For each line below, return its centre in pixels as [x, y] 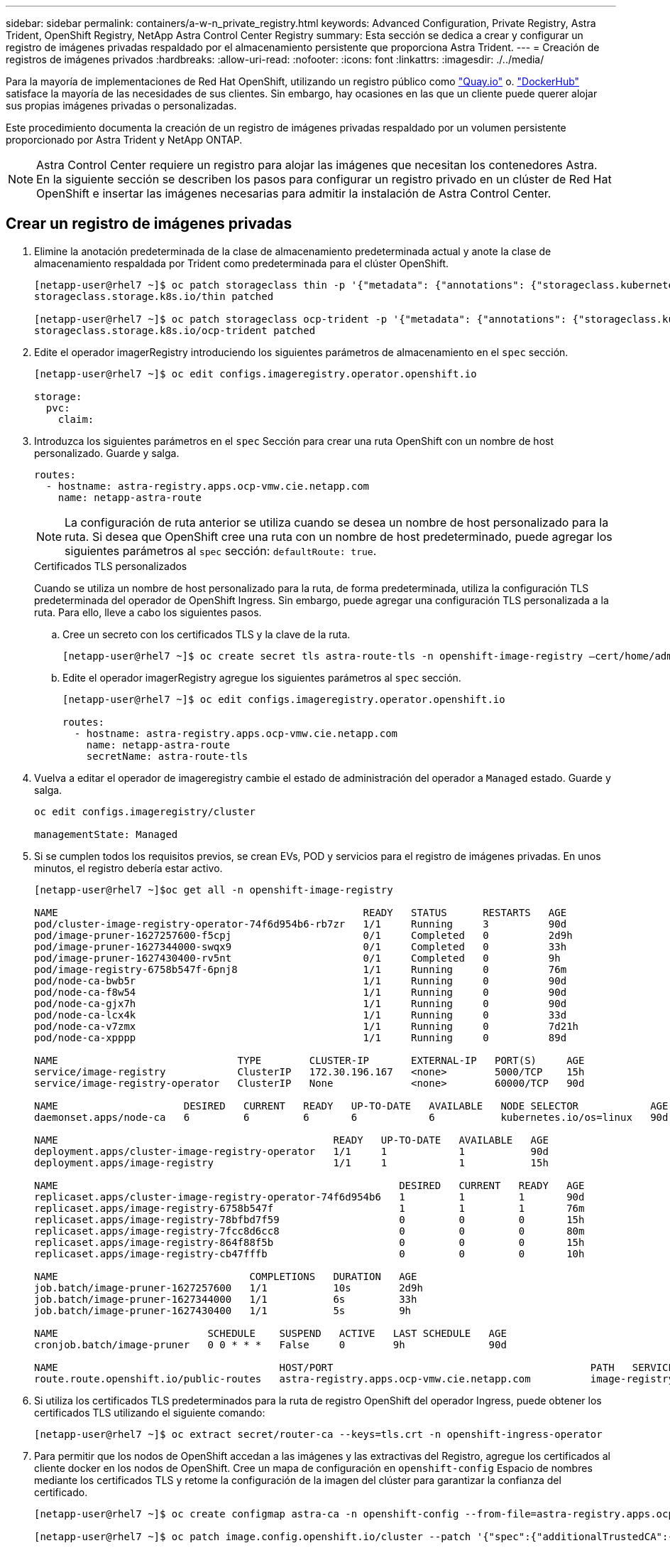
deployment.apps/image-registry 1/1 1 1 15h [291, 1162]
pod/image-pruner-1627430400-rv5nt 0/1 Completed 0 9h [297, 958]
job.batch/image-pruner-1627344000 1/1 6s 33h [226, 1299]
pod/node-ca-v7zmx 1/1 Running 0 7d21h [307, 1026]
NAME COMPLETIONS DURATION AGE [226, 1276]
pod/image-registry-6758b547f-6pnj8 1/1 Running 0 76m [301, 969]
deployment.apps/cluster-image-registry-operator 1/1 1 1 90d [291, 1151]
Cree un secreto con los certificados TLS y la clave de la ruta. [207, 634]
